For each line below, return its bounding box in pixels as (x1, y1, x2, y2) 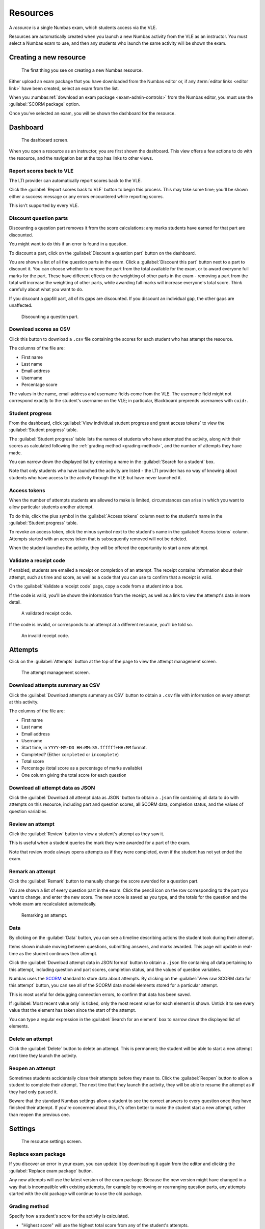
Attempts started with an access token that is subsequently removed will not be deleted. (9, 536, 187, 542)
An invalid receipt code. (21, 633, 70, 639)
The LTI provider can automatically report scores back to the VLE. (9, 177, 142, 184)
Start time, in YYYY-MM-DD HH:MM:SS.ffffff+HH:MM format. (21, 745, 147, 751)
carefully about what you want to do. (9, 287, 83, 293)
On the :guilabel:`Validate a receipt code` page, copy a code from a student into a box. (9, 583, 184, 589)
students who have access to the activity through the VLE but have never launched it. (9, 474, 182, 480)
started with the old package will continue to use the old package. (9, 1190, 142, 1197)
